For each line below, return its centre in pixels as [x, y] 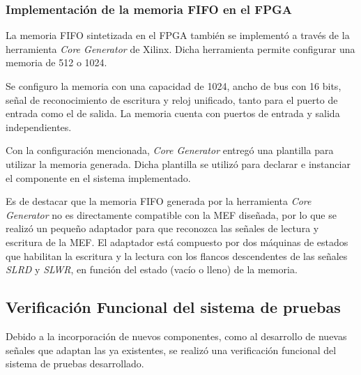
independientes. [39, 127]
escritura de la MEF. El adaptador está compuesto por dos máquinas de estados [177, 242]
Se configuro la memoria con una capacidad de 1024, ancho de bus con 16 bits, [174, 86]
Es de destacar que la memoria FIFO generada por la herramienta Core [159, 201]
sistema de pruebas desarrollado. [75, 363]
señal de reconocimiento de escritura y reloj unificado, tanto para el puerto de [172, 99]
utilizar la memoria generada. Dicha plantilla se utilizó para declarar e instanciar [178, 163]
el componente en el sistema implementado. [98, 177]
